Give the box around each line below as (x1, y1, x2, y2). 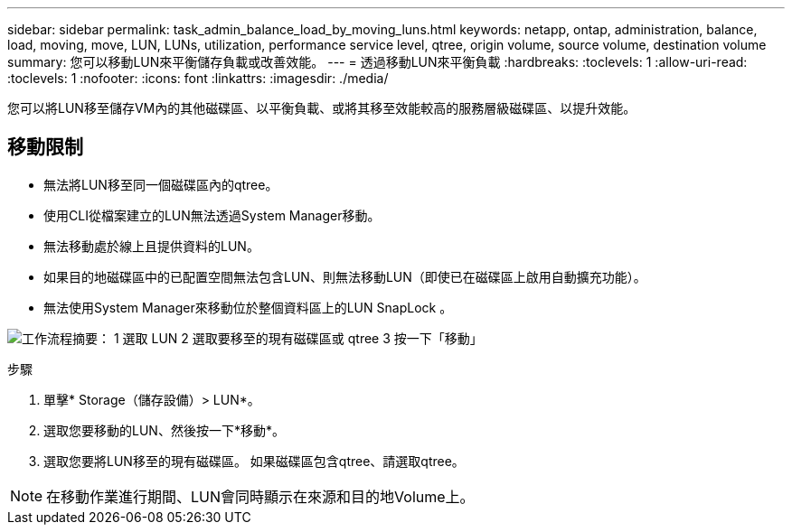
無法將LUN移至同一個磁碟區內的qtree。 (43, 176, 278, 192)
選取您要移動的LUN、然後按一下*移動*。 (43, 422, 285, 438)
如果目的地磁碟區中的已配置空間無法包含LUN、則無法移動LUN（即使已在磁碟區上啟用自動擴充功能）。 (43, 268, 646, 285)
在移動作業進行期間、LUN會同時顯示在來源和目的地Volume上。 (46, 487, 475, 506)
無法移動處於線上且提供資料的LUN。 (43, 238, 259, 254)
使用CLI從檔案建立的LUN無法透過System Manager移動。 (43, 207, 381, 223)
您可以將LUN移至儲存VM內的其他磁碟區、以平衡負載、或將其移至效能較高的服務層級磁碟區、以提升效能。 (7, 100, 636, 116)
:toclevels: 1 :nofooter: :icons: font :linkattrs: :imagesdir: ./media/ (7, 70, 389, 86)
